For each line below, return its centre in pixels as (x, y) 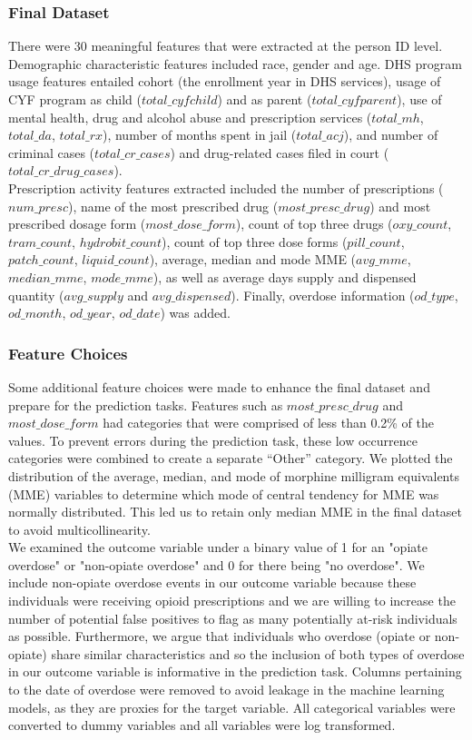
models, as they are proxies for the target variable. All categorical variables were (232, 707)
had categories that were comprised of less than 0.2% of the (268, 423)
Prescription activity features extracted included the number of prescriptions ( (226, 187)
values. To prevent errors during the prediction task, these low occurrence (213, 440)
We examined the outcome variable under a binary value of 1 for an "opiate (218, 547)
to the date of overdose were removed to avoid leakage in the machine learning (226, 690)
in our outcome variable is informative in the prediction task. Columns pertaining (235, 671)
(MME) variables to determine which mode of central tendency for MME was (224, 493)
